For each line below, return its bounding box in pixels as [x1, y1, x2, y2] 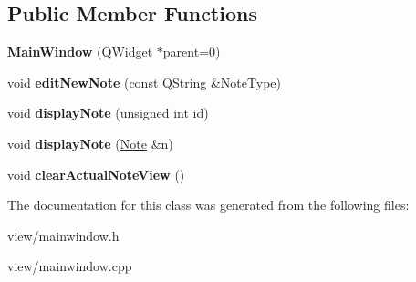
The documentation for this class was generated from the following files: [7, 195, 410, 214]
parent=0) [162, 42, 221, 61]
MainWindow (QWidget [7, 42, 153, 61]
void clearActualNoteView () [7, 164, 185, 183]
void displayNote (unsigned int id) [7, 103, 209, 122]
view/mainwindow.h [7, 225, 120, 245]
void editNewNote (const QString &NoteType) [7, 72, 281, 91]
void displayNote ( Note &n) [7, 133, 173, 152]
